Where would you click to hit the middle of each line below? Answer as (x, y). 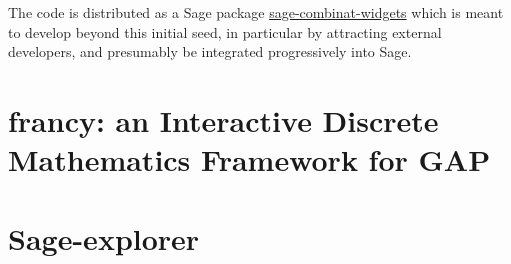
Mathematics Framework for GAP (249, 159)
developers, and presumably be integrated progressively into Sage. (210, 51)
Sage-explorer (104, 237)
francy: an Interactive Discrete (223, 119)
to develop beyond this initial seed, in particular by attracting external (225, 31)
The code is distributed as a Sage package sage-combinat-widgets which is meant (256, 12)
